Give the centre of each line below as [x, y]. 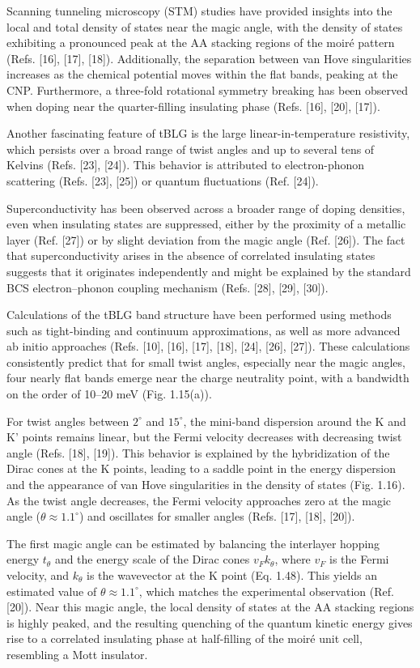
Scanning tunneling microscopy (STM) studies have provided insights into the [199, 11]
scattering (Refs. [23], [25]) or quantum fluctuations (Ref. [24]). [163, 180]
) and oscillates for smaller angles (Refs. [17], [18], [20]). [217, 516]
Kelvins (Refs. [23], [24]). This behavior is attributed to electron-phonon [186, 165]
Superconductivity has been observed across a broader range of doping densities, [206, 208]
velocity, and [38, 575]
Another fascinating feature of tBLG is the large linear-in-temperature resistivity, [208, 133]
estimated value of [52, 591]
